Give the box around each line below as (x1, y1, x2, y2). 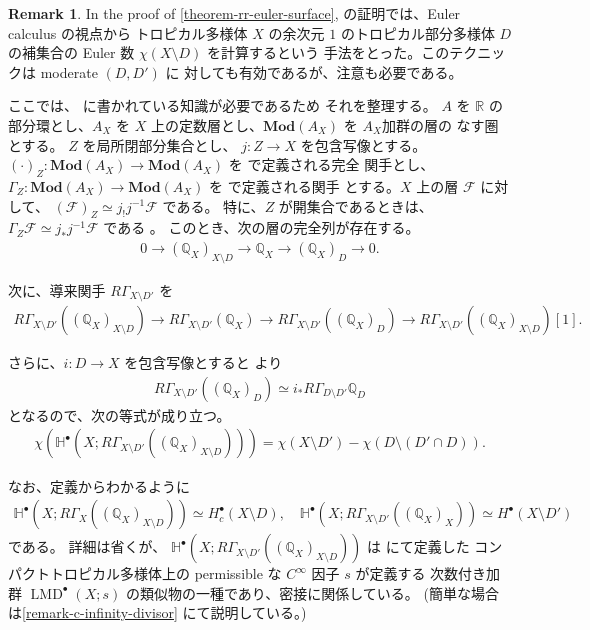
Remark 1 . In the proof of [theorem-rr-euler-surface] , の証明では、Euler (8, 3, 461, 23)
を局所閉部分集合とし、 (82, 134, 237, 155)
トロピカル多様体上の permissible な (49, 563, 282, 584)
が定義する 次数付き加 (355, 563, 501, 584)
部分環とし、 (8, 114, 92, 135)
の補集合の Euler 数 (8, 42, 135, 63)
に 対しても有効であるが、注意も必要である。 (165, 61, 463, 82)
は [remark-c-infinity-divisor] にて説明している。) (8, 602, 307, 623)
